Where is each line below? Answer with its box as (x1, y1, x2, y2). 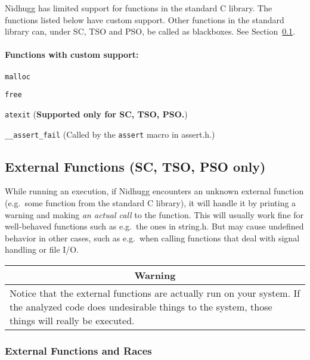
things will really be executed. (10, 313, 135, 327)
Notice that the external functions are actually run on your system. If (10, 285, 300, 300)
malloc (5, 72, 30, 81)
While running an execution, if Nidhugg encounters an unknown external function (5, 185, 304, 197)
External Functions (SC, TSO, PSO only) (5, 157, 266, 175)
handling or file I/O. (5, 243, 79, 256)
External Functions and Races (5, 343, 152, 358)
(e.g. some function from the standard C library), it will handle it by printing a (5, 197, 296, 209)
